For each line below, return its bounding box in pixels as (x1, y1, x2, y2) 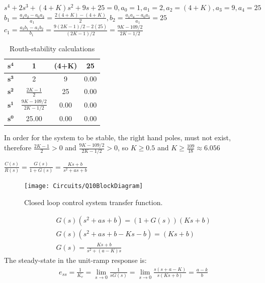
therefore (4, 142, 32, 153)
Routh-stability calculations (10, 43, 95, 53)
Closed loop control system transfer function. (24, 197, 163, 207)
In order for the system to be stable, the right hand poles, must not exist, (4, 132, 231, 143)
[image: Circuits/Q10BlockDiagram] (24, 182, 143, 190)
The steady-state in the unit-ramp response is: (4, 254, 147, 265)
